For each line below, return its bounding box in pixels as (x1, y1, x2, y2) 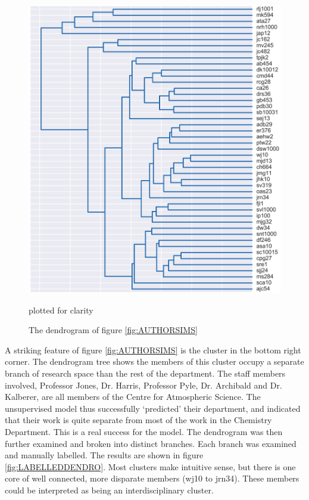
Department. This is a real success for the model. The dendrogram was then (5, 425, 283, 437)
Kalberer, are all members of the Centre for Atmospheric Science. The (5, 390, 261, 403)
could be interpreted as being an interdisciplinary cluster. (5, 483, 214, 496)
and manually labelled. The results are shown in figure (5, 449, 204, 461)
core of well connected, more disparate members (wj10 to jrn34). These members (5, 472, 299, 485)
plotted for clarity (29, 303, 93, 316)
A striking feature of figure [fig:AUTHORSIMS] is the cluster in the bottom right (5, 343, 301, 356)
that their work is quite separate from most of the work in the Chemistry (5, 414, 272, 426)
